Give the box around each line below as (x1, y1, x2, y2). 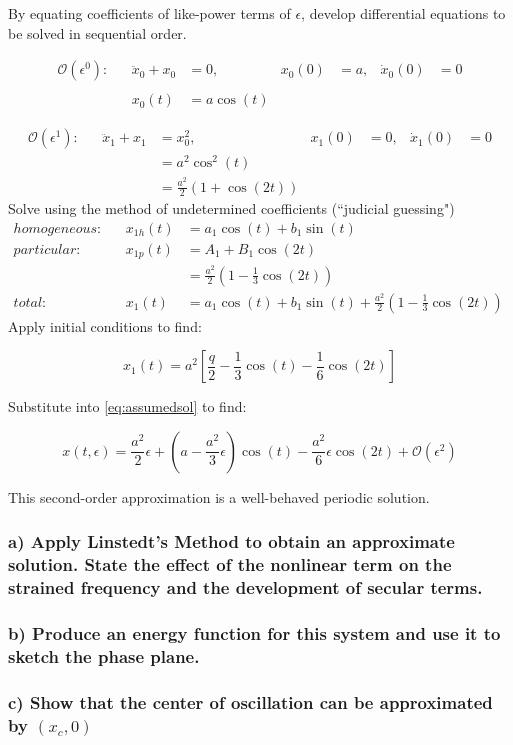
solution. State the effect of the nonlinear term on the (8, 552, 452, 577)
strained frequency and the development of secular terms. (8, 575, 483, 600)
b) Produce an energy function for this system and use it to (8, 621, 501, 646)
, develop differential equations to (301, 3, 506, 23)
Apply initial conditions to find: (8, 315, 202, 336)
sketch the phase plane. (8, 643, 200, 668)
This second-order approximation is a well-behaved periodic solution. (8, 486, 430, 507)
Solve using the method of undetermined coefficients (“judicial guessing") (8, 198, 455, 219)
